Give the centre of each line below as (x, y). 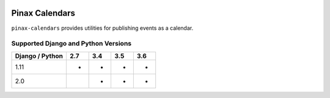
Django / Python (39, 56)
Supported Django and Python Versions (71, 44)
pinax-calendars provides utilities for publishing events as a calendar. (102, 28)
